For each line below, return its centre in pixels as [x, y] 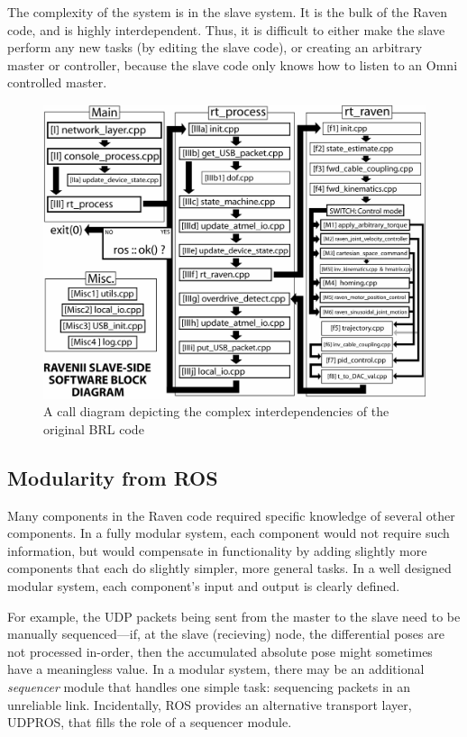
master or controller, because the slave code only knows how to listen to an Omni [233, 64]
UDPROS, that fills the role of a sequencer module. [150, 722]
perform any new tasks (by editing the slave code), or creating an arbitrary [215, 47]
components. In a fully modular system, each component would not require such [229, 533]
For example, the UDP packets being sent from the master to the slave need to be [234, 616]
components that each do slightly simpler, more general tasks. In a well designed [229, 568]
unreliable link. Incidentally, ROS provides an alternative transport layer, [210, 704]
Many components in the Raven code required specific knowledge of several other [231, 515]
